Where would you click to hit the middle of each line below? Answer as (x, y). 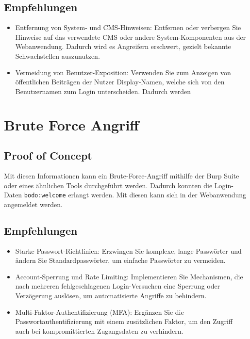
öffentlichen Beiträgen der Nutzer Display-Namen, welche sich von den (120, 82)
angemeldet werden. (33, 204)
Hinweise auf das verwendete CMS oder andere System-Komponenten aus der (131, 37)
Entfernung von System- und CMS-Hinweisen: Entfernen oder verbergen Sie (128, 27)
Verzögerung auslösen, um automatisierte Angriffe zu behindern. (111, 295)
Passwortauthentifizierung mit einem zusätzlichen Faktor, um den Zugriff (124, 321)
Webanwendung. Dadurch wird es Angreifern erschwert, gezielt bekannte (123, 46)
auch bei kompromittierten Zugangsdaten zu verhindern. (99, 331)
